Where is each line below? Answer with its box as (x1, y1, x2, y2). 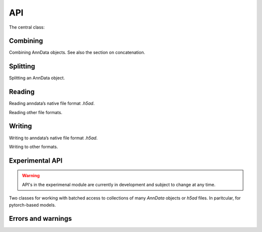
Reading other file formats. (9, 109, 63, 115)
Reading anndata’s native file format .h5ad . (9, 100, 95, 106)
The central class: (9, 24, 45, 30)
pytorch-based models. (9, 202, 56, 208)
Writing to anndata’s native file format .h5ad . (9, 135, 98, 141)
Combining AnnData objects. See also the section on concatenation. (9, 50, 146, 55)
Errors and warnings (9, 215, 72, 223)
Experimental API (9, 156, 63, 165)
